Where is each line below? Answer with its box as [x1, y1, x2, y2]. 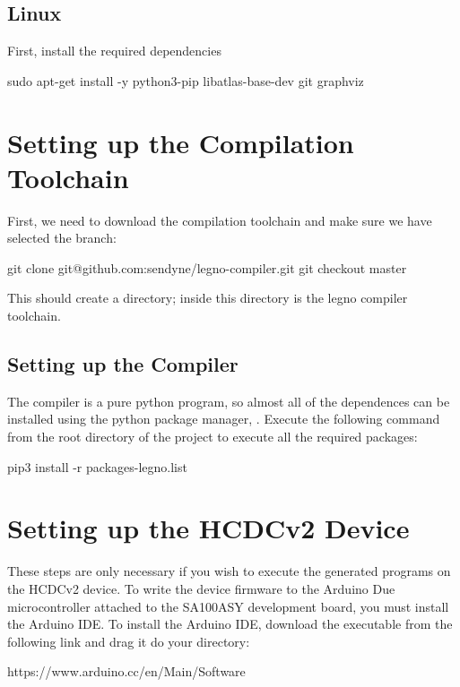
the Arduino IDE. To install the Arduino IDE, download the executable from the [7, 614, 453, 633]
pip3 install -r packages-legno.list [7, 457, 187, 476]
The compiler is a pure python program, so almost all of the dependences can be [7, 391, 450, 410]
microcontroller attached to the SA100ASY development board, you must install [7, 597, 449, 615]
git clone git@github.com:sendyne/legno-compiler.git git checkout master [7, 258, 407, 277]
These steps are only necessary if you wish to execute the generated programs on [7, 562, 451, 580]
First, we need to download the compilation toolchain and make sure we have [7, 210, 432, 229]
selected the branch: [7, 228, 117, 247]
